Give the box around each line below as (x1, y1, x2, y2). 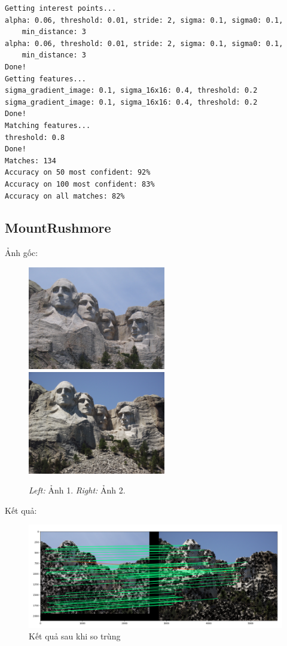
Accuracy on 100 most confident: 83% (5, 179, 155, 188)
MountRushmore (5, 218, 111, 237)
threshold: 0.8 (5, 133, 65, 142)
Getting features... (5, 74, 87, 83)
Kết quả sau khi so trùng (29, 630, 121, 642)
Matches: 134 (5, 156, 56, 165)
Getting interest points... (5, 4, 117, 13)
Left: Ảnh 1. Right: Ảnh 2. (29, 484, 126, 496)
